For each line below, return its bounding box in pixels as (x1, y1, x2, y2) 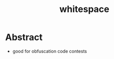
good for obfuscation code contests (12, 48, 87, 54)
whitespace (59, 3, 109, 15)
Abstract (5, 31, 43, 43)
